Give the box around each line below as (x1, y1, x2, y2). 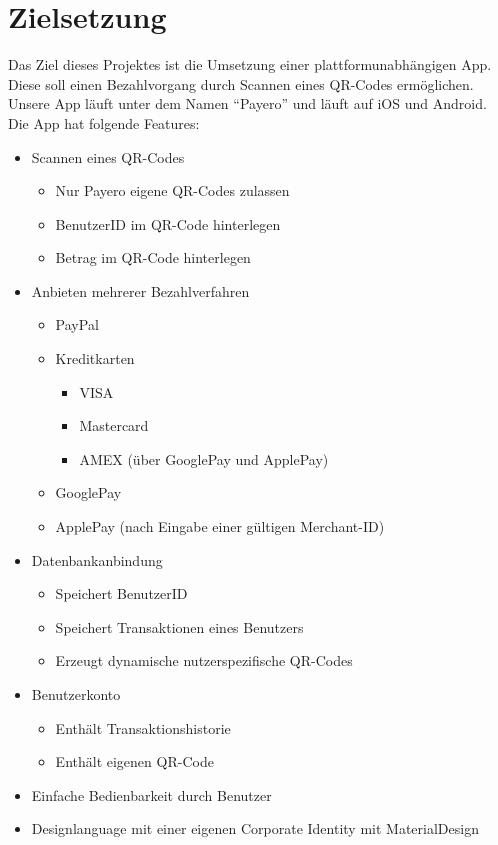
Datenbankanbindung (31, 549, 163, 570)
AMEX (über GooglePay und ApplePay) (79, 448, 329, 469)
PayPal (55, 314, 99, 335)
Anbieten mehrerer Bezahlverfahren (31, 280, 250, 301)
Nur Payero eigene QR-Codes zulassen (55, 180, 290, 201)
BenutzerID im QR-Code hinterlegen (55, 213, 281, 234)
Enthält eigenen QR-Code (55, 751, 214, 772)
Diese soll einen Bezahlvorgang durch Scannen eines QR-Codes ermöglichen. (8, 73, 474, 94)
